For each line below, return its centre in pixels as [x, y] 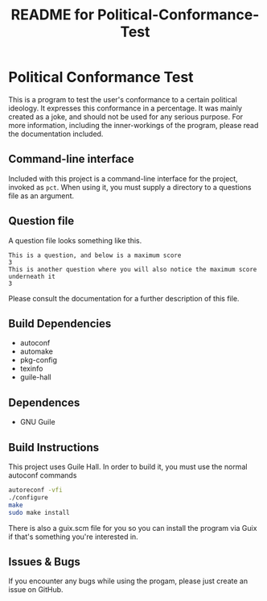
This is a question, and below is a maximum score [95, 255]
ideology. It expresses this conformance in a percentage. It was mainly [125, 108]
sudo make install [39, 512]
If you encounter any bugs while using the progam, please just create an [128, 581]
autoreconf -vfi [35, 490]
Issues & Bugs [44, 562]
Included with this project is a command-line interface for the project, [123, 178]
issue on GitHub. [36, 590]
